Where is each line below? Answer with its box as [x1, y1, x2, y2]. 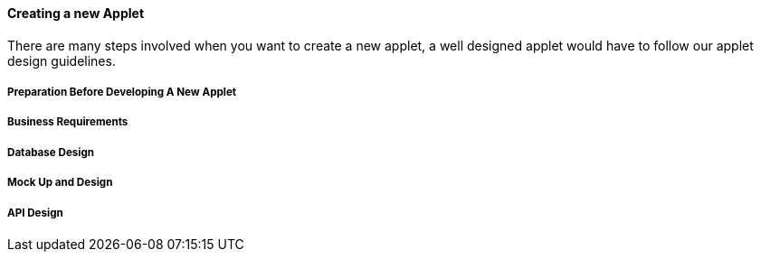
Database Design [7, 145, 95, 159]
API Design [7, 206, 63, 219]
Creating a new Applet [7, 5, 145, 21]
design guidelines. [7, 52, 116, 69]
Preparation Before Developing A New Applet [7, 86, 237, 98]
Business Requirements [7, 116, 128, 129]
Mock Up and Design [7, 176, 113, 190]
